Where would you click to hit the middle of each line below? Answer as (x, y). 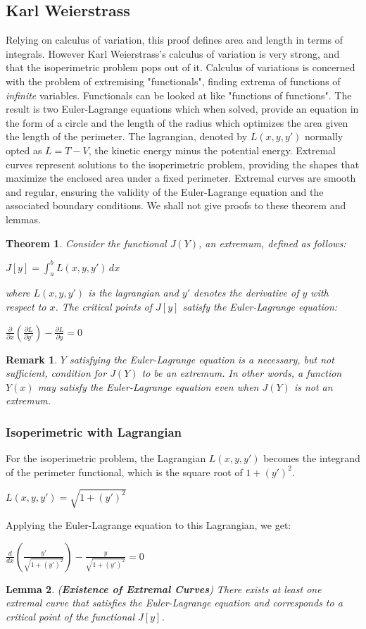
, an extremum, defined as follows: (272, 243)
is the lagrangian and (133, 293)
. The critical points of (104, 306)
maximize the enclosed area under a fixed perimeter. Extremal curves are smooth (181, 178)
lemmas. (23, 219)
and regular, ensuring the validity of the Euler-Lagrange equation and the (165, 191)
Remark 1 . (32, 359)
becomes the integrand (312, 458)
